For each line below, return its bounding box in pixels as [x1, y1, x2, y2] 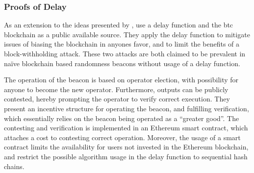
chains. [4, 161, 25, 171]
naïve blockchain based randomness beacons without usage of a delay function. [4, 58, 240, 68]
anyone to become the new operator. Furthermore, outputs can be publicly [4, 84, 229, 94]
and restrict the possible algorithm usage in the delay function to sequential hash [4, 151, 248, 161]
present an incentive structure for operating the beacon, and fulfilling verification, [4, 103, 249, 113]
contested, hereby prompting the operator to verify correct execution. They [4, 94, 230, 104]
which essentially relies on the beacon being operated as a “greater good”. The [4, 113, 239, 123]
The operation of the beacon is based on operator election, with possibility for [4, 74, 239, 85]
